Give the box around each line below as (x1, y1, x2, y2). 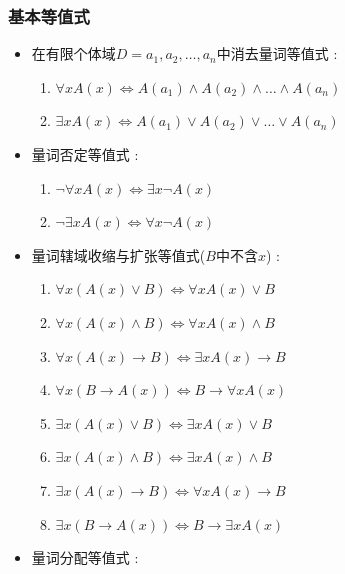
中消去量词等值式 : (216, 43, 338, 64)
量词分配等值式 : (31, 547, 139, 568)
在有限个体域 (31, 43, 116, 64)
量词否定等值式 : (31, 144, 139, 164)
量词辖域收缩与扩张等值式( (31, 244, 206, 265)
